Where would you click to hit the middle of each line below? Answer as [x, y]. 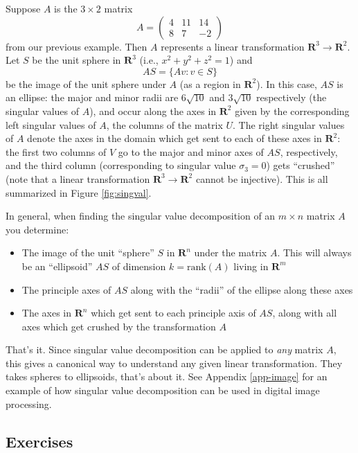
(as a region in [210, 83]
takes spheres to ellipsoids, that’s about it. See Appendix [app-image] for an [167, 376]
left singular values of [51, 124]
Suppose [23, 8]
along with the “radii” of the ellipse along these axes [242, 289]
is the [66, 8]
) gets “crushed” [301, 165]
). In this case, [287, 83]
